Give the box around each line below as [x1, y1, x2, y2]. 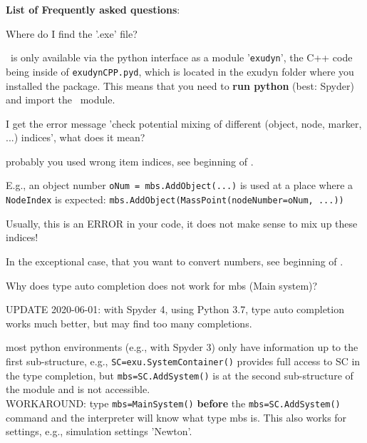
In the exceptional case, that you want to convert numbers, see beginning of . [6, 253, 343, 268]
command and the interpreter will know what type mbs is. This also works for [6, 409, 347, 424]
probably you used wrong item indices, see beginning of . [6, 153, 254, 168]
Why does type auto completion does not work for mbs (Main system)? [6, 277, 318, 292]
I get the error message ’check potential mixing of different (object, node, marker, [6, 116, 362, 131]
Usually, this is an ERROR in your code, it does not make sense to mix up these [6, 215, 358, 230]
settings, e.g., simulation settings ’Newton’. [6, 424, 192, 439]
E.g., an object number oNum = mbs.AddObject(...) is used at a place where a [6, 178, 353, 193]
